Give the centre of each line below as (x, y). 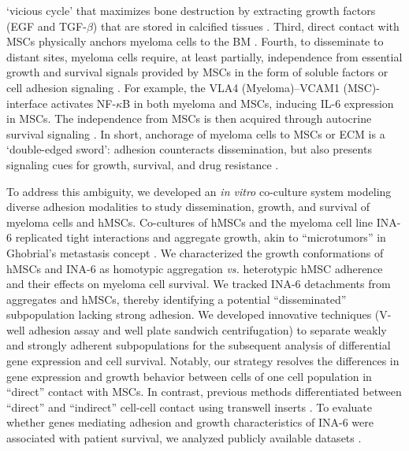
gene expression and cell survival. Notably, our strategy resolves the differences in (203, 361)
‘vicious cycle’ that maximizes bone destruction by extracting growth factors (191, 10)
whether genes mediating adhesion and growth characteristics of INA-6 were (190, 422)
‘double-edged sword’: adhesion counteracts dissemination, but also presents (189, 149)
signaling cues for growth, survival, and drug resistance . (143, 164)
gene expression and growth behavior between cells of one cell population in (189, 376)
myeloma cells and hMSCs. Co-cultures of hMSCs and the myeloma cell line (190, 222)
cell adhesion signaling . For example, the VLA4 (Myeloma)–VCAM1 (173, 87)
